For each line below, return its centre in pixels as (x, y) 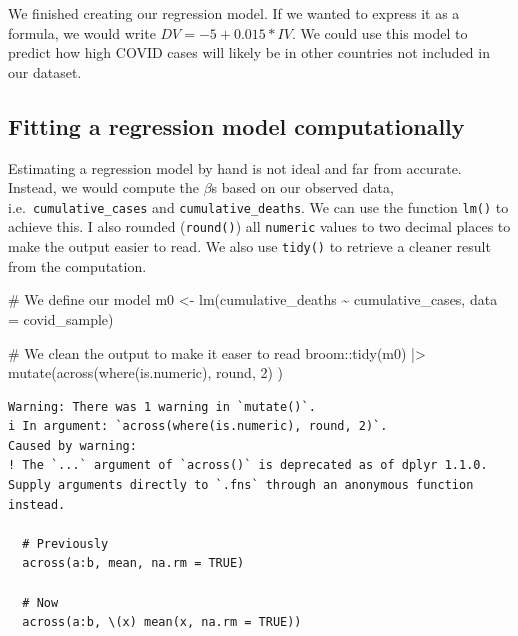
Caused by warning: (72, 445)
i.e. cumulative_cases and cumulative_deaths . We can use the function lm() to (258, 206)
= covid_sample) (61, 318)
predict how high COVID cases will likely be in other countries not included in (249, 52)
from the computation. (77, 265)
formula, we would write (82, 32)
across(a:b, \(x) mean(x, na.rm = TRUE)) (162, 622)
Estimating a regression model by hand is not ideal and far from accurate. (235, 167)
